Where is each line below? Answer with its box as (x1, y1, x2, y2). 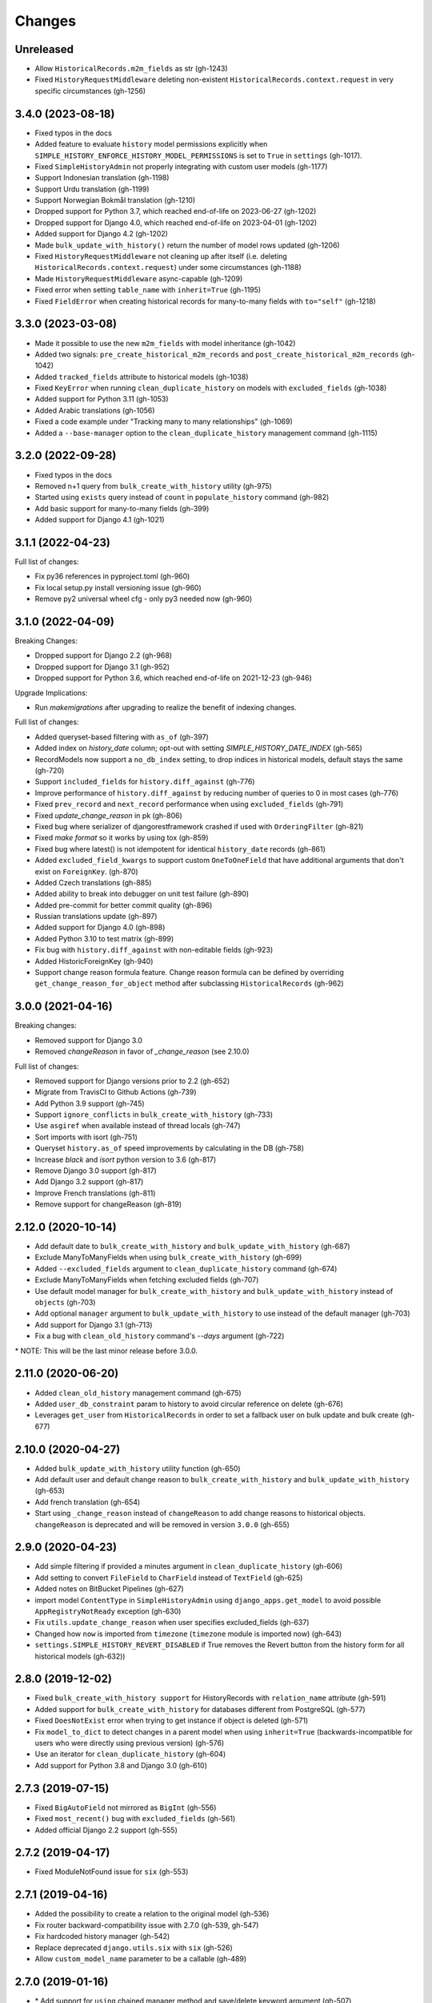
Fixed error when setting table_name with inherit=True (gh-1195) (34, 285, 262, 295)
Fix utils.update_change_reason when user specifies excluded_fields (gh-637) (34, 1618, 310, 1627)
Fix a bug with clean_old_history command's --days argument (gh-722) (34, 1331, 285, 1341)
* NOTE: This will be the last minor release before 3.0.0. (14, 1346, 198, 1356)
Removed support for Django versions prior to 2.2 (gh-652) (34, 1076, 230, 1086)
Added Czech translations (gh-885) (34, 877, 152, 887)
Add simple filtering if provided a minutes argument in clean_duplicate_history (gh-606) (34, 1562, 343, 1571)
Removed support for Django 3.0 (34, 1035, 143, 1045)
